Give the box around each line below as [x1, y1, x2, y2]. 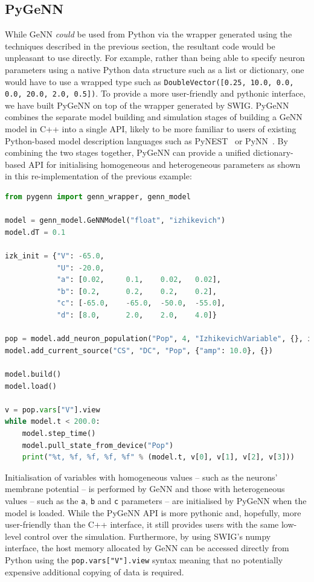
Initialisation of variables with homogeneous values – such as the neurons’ [5, 470, 278, 483]
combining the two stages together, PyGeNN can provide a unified [5, 146, 251, 159]
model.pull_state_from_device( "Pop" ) [22, 441, 174, 450]
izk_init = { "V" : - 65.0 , [5, 252, 104, 261]
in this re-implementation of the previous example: [5, 170, 192, 182]
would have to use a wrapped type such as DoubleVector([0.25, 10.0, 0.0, [5, 75, 294, 88]
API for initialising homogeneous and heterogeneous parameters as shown [28, 158, 301, 170]
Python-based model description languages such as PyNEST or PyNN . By [5, 134, 288, 147]
